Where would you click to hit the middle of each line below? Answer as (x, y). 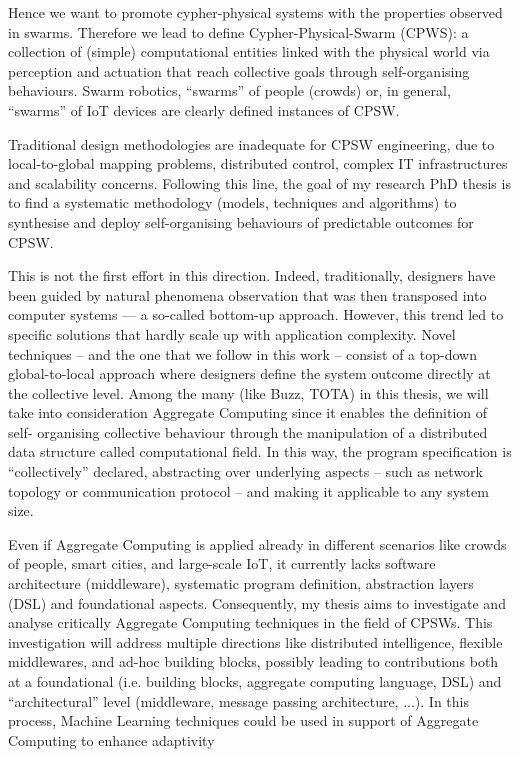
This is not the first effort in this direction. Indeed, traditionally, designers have (252, 275)
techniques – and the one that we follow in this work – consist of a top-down (242, 353)
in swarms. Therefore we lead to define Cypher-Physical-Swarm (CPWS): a (238, 31)
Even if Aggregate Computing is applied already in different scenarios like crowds (257, 543)
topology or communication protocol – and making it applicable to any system (248, 490)
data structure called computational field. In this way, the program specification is (260, 451)
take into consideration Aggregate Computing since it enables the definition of (248, 412)
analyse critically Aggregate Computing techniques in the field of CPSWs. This (250, 622)
